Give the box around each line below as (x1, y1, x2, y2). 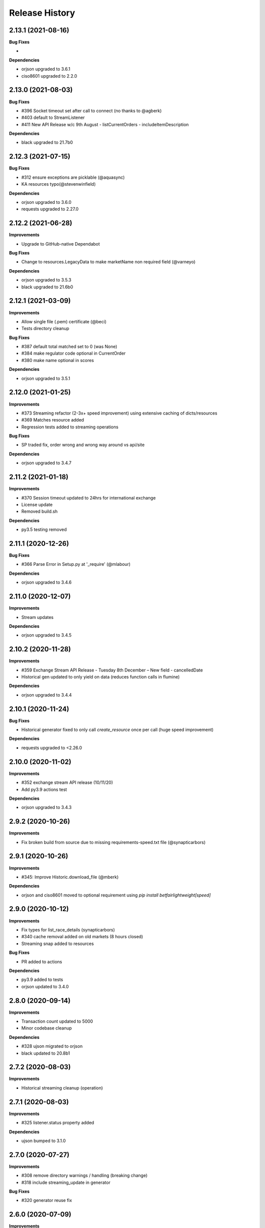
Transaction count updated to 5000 (21, 1018, 93, 1024)
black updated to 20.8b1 (21, 1050, 70, 1056)
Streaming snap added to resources (21, 941, 94, 947)
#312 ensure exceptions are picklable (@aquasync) (21, 174, 125, 180)
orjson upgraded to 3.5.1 (21, 375, 71, 381)
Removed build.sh (21, 508, 58, 514)
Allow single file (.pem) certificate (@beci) (21, 318, 106, 324)
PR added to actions (21, 958, 62, 965)
